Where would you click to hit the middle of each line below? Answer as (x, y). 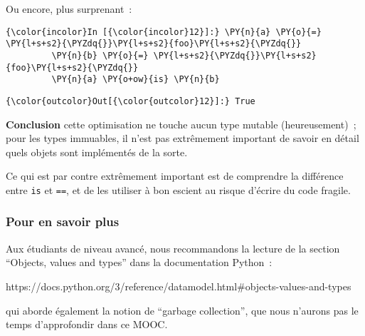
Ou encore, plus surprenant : (69, 9)
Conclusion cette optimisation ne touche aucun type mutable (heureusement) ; (181, 124)
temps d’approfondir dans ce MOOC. (87, 324)
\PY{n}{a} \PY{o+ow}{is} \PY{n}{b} (136, 80)
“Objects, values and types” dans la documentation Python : (139, 262)
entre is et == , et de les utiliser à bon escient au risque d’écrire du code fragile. (178, 189)
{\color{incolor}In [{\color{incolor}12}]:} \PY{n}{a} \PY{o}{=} (164, 32)
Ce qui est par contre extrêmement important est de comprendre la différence (175, 176)
